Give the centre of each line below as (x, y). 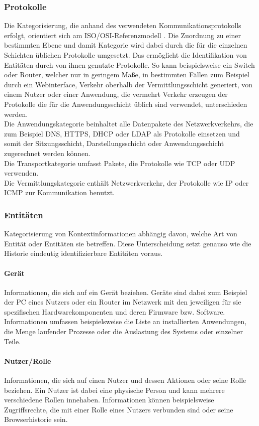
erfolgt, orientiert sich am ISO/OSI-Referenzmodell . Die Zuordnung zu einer (122, 35)
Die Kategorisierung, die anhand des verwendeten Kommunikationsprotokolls (123, 25)
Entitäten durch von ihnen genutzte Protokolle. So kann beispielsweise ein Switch (129, 64)
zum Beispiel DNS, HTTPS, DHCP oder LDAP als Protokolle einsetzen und (122, 133)
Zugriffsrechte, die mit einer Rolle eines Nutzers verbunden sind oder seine (119, 409)
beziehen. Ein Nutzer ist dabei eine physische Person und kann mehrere (114, 390)
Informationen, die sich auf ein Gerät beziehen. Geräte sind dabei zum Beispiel (126, 292)
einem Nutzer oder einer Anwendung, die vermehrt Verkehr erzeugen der (116, 94)
